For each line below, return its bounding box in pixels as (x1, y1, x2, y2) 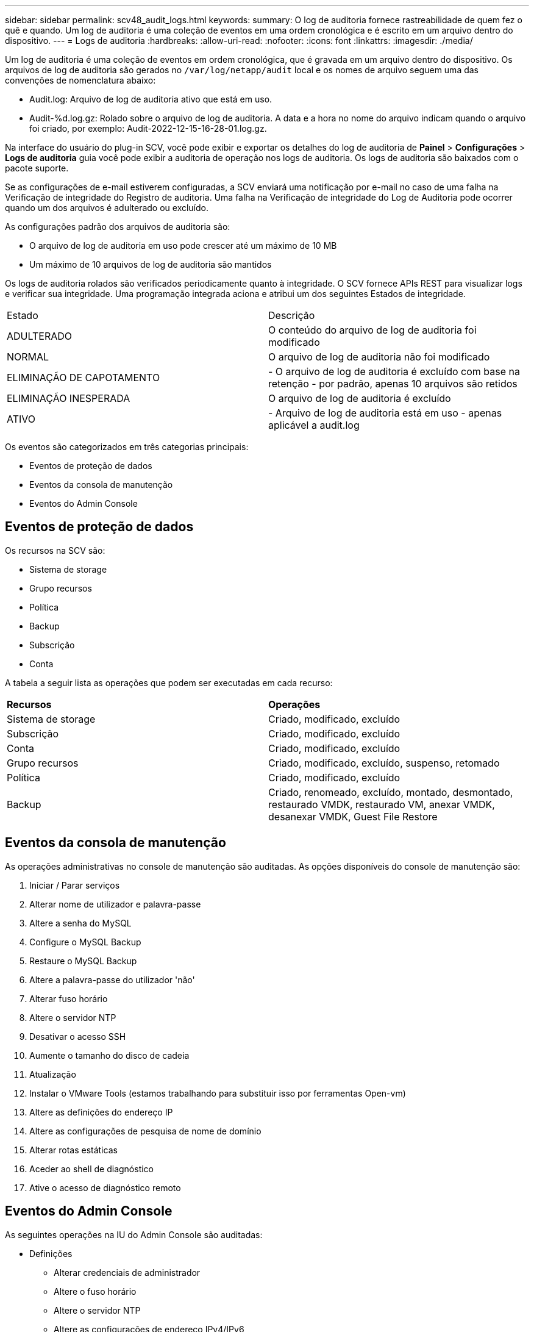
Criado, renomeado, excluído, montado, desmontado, (268, 786, 513, 798)
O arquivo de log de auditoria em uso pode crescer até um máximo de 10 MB (29, 240, 337, 251)
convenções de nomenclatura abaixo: (5, 75, 156, 85)
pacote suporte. (5, 163, 69, 173)
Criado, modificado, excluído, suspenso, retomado (268, 756, 500, 769)
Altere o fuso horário (54, 1286, 137, 1297)
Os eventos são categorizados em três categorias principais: (5, 442, 249, 452)
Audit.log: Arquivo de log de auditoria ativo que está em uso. (29, 94, 272, 104)
